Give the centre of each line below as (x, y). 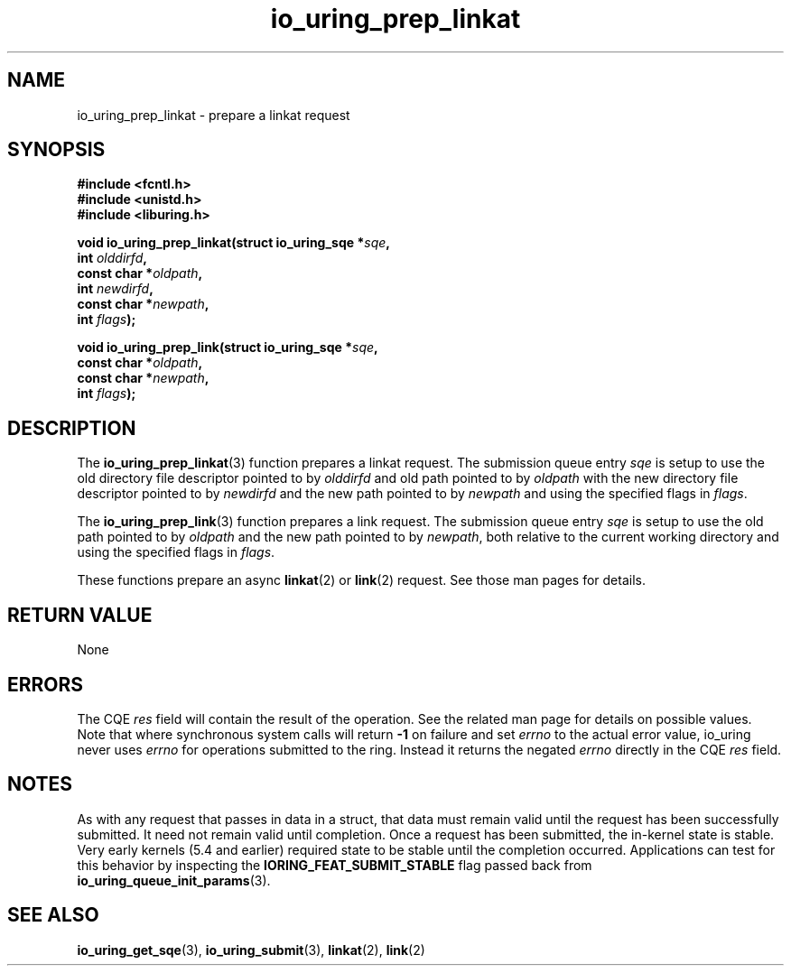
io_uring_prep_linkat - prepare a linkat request (214, 115)
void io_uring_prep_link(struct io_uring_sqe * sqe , (228, 347)
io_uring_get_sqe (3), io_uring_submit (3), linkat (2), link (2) (251, 950)
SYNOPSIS (56, 150)
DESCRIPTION (72, 428)
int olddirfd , (112, 258)
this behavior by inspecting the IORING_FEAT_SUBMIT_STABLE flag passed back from (335, 865)
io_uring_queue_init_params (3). (174, 880)
